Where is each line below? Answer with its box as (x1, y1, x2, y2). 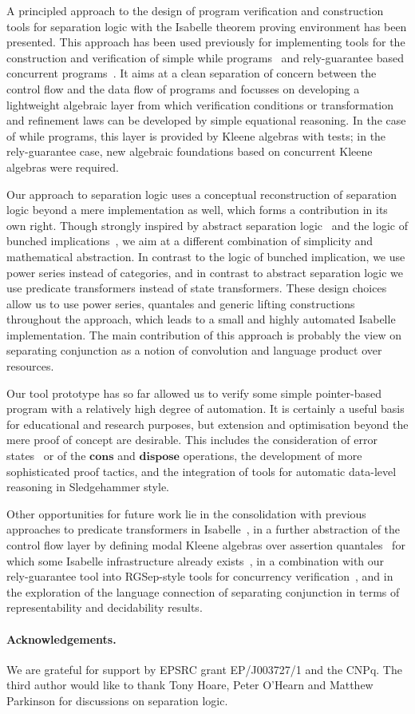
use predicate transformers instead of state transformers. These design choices (6, 280, 387, 296)
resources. (6, 358, 54, 375)
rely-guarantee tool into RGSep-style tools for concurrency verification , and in (6, 568, 393, 585)
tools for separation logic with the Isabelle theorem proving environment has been (6, 18, 407, 34)
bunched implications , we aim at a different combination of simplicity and (6, 232, 373, 249)
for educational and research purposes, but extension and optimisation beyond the (6, 415, 409, 432)
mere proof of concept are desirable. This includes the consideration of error (6, 431, 377, 448)
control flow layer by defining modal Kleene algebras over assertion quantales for (6, 537, 405, 553)
